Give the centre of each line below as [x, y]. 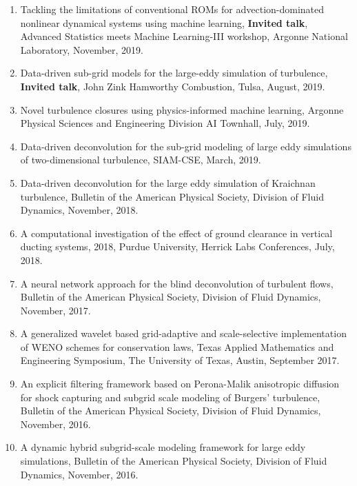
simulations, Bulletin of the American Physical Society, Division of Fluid [174, 461]
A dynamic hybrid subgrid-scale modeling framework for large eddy [163, 447]
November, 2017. [55, 310]
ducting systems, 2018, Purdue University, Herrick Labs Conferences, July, [177, 246]
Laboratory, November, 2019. [82, 49]
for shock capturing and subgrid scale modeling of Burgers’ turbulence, [170, 397]
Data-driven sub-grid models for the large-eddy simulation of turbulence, [174, 73]
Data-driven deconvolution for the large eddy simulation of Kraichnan [168, 182]
